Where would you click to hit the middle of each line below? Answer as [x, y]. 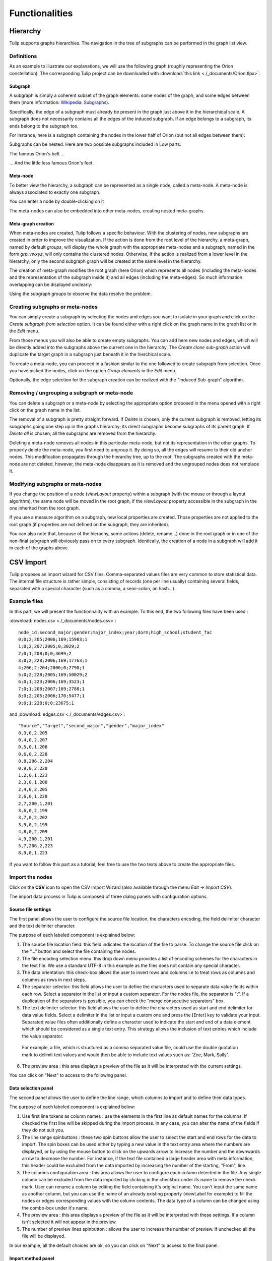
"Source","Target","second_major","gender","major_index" [91, 726]
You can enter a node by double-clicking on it [57, 201]
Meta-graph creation [32, 223]
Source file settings [30, 909]
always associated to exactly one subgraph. [55, 192]
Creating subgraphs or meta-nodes [53, 307]
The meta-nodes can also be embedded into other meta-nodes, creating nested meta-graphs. [107, 211]
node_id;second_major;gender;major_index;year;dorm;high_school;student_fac [115, 632]
